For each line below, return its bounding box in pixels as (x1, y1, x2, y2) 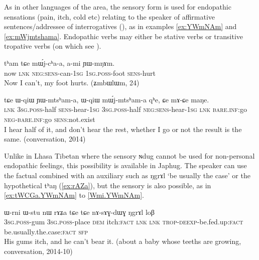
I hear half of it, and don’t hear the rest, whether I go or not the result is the (4, 123, 242, 134)
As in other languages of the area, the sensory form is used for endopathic (4, 2, 231, 12)
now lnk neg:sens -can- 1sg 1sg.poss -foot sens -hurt (4, 67, 156, 78)
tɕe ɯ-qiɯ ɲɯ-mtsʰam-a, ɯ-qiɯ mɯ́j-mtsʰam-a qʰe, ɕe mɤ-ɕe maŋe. (4, 94, 209, 104)
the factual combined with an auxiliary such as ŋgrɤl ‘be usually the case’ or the (4, 170, 250, 180)
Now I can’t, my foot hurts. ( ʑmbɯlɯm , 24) (4, 77, 140, 88)
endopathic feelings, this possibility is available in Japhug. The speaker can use (4, 160, 247, 171)
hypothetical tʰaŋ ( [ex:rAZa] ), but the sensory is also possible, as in (4, 180, 211, 190)
